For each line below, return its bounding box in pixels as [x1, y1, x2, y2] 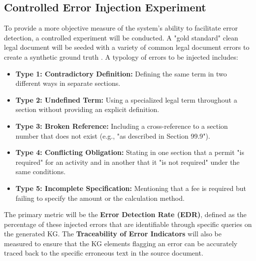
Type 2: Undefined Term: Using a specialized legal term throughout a [15, 94, 237, 105]
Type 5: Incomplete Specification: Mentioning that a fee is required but [15, 183, 246, 193]
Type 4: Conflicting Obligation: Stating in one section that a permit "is [15, 147, 244, 157]
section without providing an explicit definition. [15, 104, 160, 114]
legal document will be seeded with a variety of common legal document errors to [4, 42, 250, 52]
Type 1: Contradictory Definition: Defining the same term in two [15, 68, 227, 78]
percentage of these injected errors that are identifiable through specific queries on [4, 219, 252, 229]
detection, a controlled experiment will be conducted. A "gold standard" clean [4, 32, 238, 42]
